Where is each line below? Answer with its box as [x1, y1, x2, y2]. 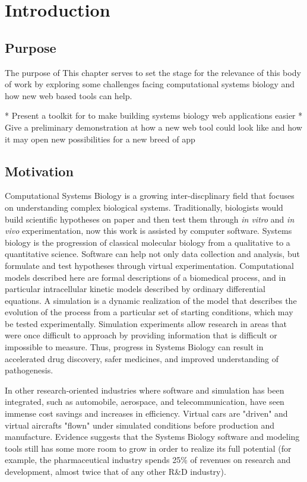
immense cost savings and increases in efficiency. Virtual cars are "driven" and [5, 407, 288, 420]
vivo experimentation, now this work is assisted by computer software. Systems [5, 224, 292, 237]
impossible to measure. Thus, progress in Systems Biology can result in [5, 341, 264, 353]
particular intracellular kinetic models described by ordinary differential [5, 283, 265, 295]
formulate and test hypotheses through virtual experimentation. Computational [5, 259, 294, 271]
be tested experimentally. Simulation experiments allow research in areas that [5, 317, 287, 329]
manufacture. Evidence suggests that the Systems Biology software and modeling [5, 430, 300, 443]
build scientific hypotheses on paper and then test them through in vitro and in [5, 213, 295, 225]
